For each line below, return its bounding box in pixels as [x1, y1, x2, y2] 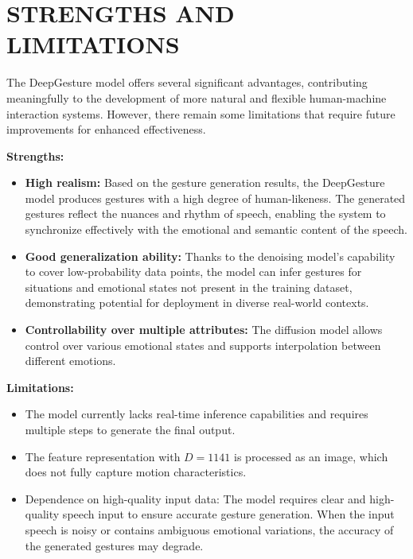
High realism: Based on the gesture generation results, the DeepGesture [25, 174, 385, 191]
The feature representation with [25, 448, 181, 464]
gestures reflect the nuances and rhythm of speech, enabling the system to [25, 205, 386, 222]
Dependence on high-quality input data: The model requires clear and [25, 490, 366, 507]
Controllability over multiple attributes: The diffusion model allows [25, 321, 383, 338]
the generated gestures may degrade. [25, 537, 204, 553]
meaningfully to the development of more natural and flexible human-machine [6, 89, 387, 106]
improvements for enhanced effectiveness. [6, 121, 206, 138]
